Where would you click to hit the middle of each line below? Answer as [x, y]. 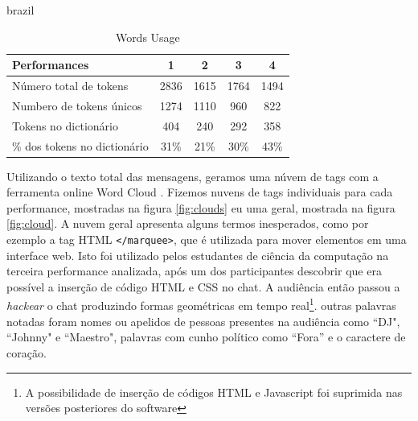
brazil [20, 10]
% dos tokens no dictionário [80, 145]
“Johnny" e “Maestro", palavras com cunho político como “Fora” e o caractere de [206, 337]
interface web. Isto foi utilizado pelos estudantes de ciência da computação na [198, 255]
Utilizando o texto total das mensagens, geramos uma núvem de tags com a [193, 176]
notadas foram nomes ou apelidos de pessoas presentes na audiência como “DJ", [203, 321]
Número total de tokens [70, 86]
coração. [27, 352]
